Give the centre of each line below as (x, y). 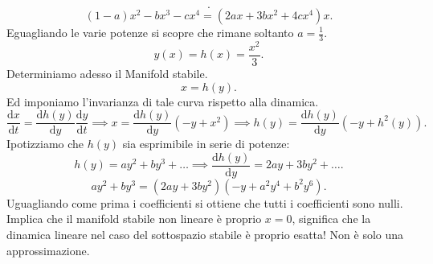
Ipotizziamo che (45, 144)
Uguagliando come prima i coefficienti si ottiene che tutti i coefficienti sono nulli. (205, 202)
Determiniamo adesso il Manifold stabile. (107, 73)
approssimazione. (48, 250)
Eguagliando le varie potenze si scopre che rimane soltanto (150, 32)
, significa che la (331, 219)
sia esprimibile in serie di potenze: (206, 144)
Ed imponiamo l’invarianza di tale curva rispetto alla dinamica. (163, 101)
